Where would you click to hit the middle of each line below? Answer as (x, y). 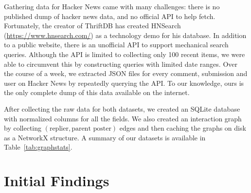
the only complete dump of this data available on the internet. (97, 92)
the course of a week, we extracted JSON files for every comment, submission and (126, 73)
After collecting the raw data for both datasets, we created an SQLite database (122, 108)
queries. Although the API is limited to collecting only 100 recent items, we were (125, 54)
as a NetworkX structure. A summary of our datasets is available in (105, 137)
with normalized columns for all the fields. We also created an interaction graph (123, 118)
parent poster (91, 129)
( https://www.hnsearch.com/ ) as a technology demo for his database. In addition (125, 35)
